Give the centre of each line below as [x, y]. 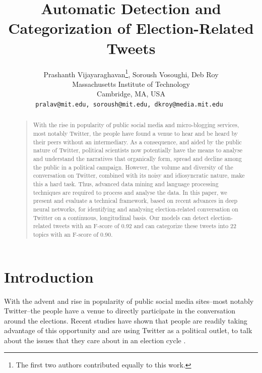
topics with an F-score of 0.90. [73, 234]
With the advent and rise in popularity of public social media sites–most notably [129, 301]
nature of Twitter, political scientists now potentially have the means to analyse [138, 150]
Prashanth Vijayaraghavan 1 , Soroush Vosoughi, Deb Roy [131, 73]
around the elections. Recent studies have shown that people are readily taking [126, 320]
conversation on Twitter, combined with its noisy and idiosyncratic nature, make [139, 175]
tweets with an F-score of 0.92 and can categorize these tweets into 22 [145, 226]
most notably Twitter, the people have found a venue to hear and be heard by [136, 134]
